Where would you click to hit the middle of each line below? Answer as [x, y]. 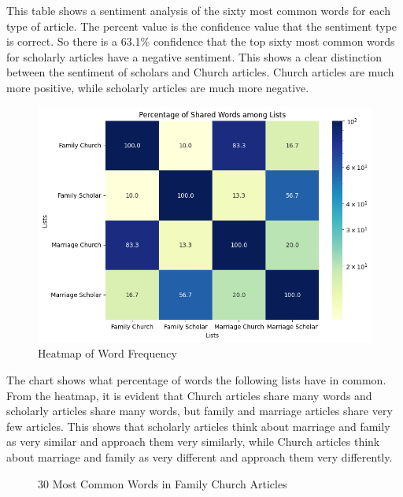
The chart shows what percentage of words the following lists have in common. [196, 380]
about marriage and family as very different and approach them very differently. [200, 456]
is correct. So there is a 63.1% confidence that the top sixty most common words [201, 41]
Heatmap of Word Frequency [107, 353]
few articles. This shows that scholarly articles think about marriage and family [198, 426]
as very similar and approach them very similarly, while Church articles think [193, 441]
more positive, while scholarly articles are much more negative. [158, 87]
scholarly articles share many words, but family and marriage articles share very [200, 411]
